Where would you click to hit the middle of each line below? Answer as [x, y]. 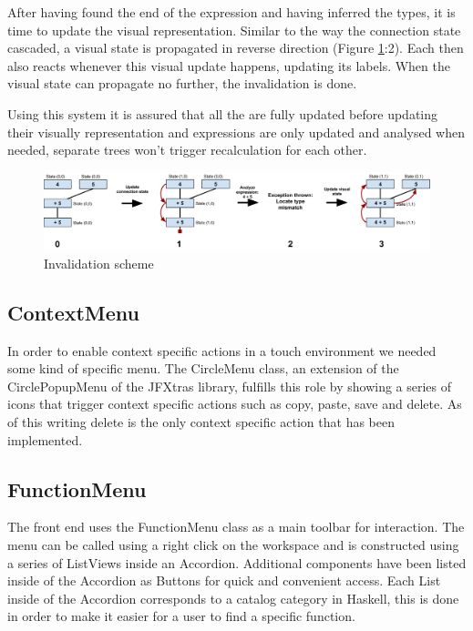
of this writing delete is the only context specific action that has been [201, 422]
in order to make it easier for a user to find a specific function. [181, 616]
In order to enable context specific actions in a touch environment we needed [222, 350]
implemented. [45, 439]
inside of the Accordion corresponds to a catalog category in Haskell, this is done [233, 598]
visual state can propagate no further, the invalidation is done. [182, 83]
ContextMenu [74, 312]
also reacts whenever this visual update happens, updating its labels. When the [229, 65]
